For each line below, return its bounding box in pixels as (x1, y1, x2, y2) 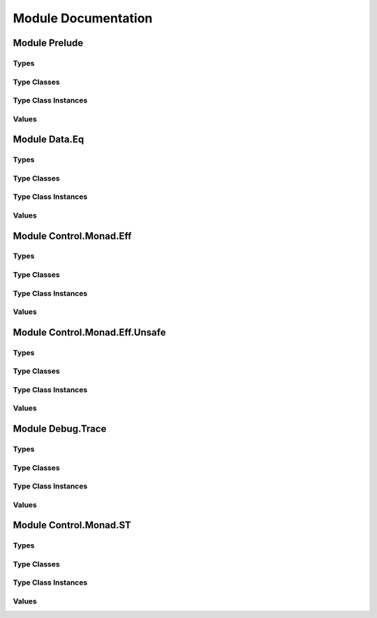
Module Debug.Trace (13, 423, 107, 435)
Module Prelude (13, 37, 84, 49)
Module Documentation (13, 10, 153, 26)
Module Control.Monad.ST (13, 520, 132, 532)
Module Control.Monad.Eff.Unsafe (13, 326, 166, 338)
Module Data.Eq (13, 133, 84, 146)
